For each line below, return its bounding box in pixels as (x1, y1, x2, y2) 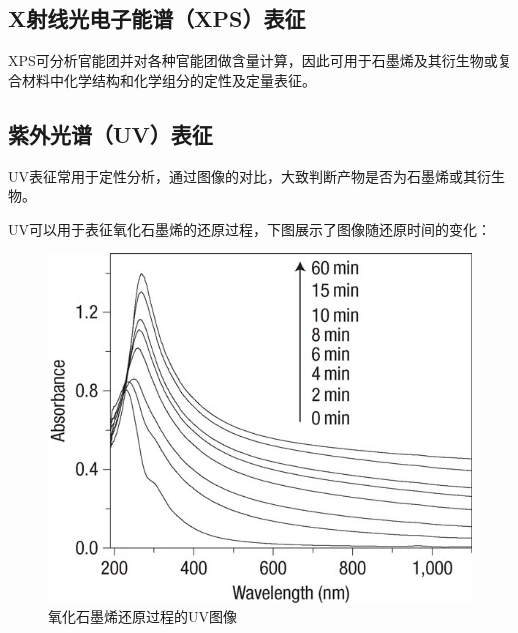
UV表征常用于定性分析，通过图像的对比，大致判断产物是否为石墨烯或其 (8, 165, 477, 186)
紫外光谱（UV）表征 (8, 118, 213, 149)
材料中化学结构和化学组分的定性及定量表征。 (21, 69, 316, 90)
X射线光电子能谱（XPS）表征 (8, 3, 306, 34)
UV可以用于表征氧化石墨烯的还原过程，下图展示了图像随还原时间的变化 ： (8, 218, 491, 239)
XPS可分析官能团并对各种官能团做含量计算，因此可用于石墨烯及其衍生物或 (8, 50, 498, 71)
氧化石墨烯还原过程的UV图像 (48, 606, 237, 627)
